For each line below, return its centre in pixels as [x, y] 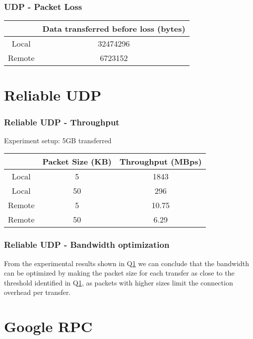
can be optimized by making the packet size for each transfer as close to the [119, 273]
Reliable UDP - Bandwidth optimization [87, 245]
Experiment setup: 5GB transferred [58, 140]
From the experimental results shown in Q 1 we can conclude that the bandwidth [127, 263]
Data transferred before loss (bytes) [114, 29]
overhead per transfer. [37, 292]
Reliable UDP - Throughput [62, 122]
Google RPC [48, 326]
